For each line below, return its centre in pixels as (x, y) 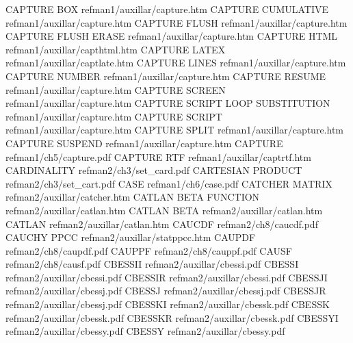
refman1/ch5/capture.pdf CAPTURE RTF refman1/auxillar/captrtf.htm (158, 156)
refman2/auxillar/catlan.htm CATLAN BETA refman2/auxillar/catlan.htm (164, 210)
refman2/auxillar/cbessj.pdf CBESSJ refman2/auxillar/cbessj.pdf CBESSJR (166, 291)
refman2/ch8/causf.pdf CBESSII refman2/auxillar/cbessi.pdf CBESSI (152, 264)
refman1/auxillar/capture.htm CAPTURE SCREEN (116, 89)
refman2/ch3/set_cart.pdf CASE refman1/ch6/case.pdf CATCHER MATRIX (169, 183)
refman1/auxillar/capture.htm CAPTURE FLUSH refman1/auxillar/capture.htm (176, 22)
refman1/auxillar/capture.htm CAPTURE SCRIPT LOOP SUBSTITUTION (168, 103)
